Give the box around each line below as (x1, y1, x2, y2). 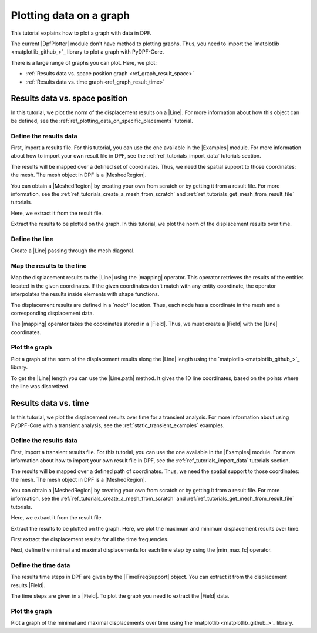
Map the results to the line (11, 262, 87, 270)
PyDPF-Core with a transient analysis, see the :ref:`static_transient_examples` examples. (11, 422, 225, 429)
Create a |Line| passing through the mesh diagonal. (11, 247, 135, 254)
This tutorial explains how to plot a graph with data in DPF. (11, 29, 152, 36)
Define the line (11, 235, 54, 243)
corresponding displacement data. (11, 309, 94, 316)
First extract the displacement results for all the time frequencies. (11, 535, 169, 542)
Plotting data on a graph (11, 9, 130, 22)
